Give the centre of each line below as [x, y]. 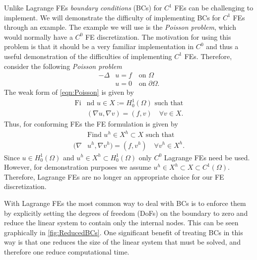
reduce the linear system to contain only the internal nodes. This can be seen [121, 223]
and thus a [222, 46]
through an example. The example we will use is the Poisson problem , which [120, 27]
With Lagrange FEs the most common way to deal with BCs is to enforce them [125, 203]
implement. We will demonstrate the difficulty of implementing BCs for [112, 17]
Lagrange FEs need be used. [207, 157]
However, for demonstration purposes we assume [78, 167]
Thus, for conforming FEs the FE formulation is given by [91, 124]
